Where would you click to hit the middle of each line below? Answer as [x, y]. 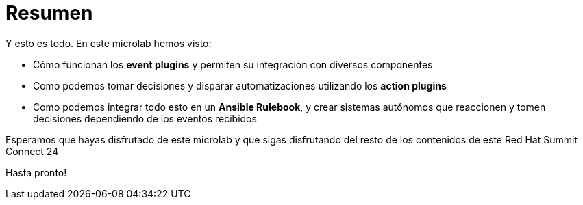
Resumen [49, 13]
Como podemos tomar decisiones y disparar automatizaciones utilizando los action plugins [240, 85]
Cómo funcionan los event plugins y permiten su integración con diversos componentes [233, 64]
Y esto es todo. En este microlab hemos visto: [109, 43]
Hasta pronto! [36, 172]
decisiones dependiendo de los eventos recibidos [145, 118]
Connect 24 [32, 151]
